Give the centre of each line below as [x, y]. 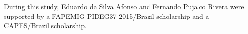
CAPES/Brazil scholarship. [45, 25]
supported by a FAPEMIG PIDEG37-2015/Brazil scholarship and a [107, 16]
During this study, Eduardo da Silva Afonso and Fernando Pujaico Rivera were [124, 6]
